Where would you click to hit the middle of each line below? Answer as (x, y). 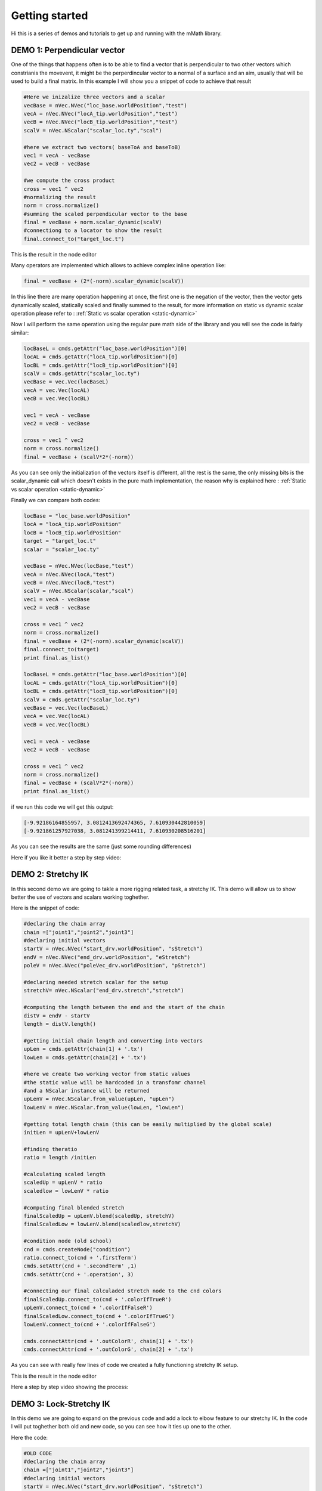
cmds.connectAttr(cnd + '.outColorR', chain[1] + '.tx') (109, 1341)
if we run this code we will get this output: (62, 807)
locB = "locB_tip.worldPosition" (72, 533)
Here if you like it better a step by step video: (66, 857)
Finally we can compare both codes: (56, 500)
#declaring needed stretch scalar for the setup (96, 982)
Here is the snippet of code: (45, 908)
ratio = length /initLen (60, 1158)
